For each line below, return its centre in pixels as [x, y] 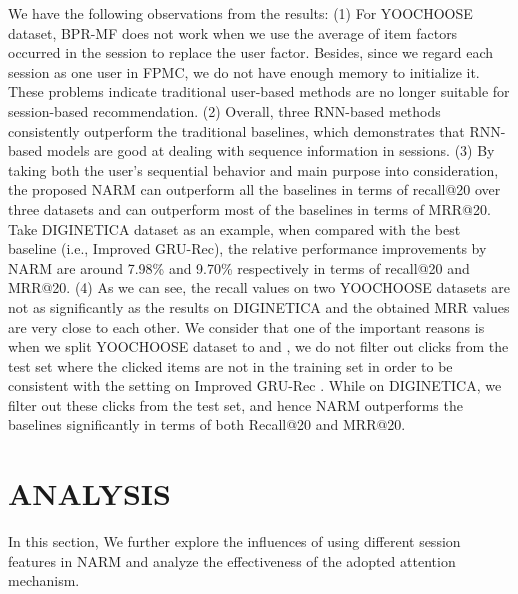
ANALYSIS [89, 493]
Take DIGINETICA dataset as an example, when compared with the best [234, 228]
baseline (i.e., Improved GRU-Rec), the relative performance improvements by [247, 248]
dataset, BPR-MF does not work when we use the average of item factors [233, 32]
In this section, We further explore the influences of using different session [234, 541]
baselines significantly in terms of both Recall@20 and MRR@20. [207, 424]
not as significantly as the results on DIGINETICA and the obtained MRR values [259, 306]
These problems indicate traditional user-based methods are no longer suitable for [259, 91]
